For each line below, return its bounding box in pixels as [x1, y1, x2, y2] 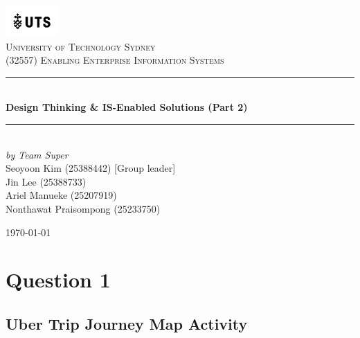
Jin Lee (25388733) [6, 174, 87, 188]
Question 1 [6, 265, 111, 294]
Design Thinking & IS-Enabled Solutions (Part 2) [6, 100, 248, 114]
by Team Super [6, 147, 69, 161]
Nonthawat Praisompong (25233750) [6, 202, 161, 216]
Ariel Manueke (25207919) [6, 188, 117, 202]
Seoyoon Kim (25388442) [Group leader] [6, 161, 176, 175]
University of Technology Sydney [6, 39, 156, 53]
